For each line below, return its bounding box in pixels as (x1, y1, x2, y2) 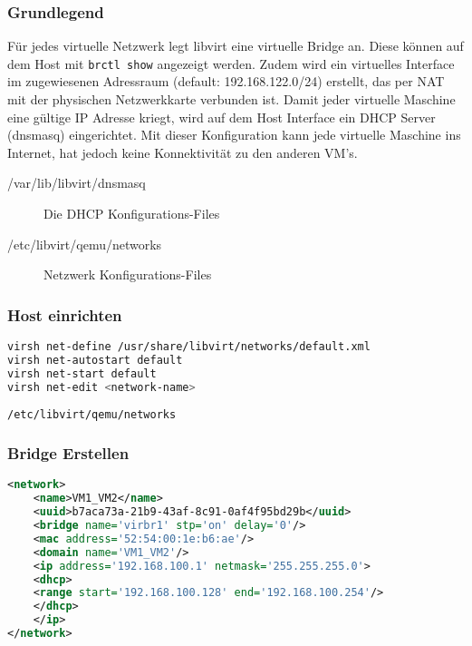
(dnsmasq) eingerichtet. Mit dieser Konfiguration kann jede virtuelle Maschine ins (7, 125, 461, 144)
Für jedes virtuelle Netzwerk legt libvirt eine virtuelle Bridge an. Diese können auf (7, 36, 464, 55)
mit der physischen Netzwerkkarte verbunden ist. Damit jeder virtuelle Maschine (7, 90, 456, 109)
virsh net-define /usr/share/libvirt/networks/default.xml (7, 340, 371, 354)
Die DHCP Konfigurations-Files (43, 204, 220, 223)
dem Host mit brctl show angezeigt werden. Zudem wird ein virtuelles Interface (7, 54, 455, 73)
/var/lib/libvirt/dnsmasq (7, 173, 146, 192)
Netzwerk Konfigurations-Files (43, 265, 212, 284)
